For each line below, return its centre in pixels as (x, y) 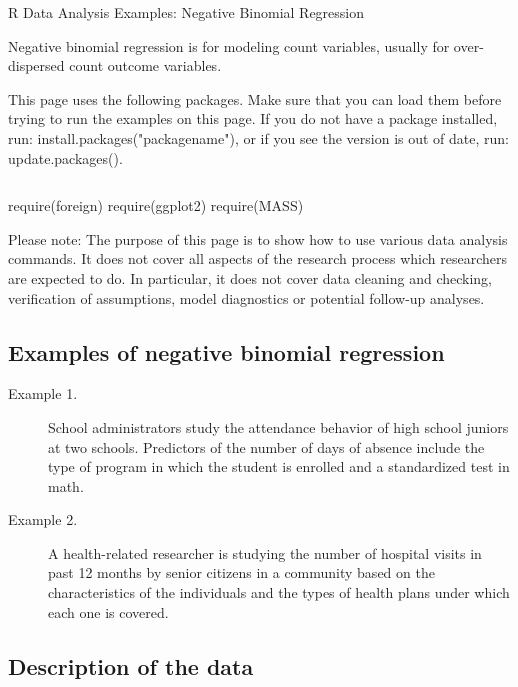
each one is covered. (108, 611)
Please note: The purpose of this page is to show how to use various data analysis (258, 238)
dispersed (36, 65)
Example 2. (43, 519)
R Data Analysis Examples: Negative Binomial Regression (186, 12)
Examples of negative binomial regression (226, 351)
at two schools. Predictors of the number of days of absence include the (266, 446)
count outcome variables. (145, 65)
